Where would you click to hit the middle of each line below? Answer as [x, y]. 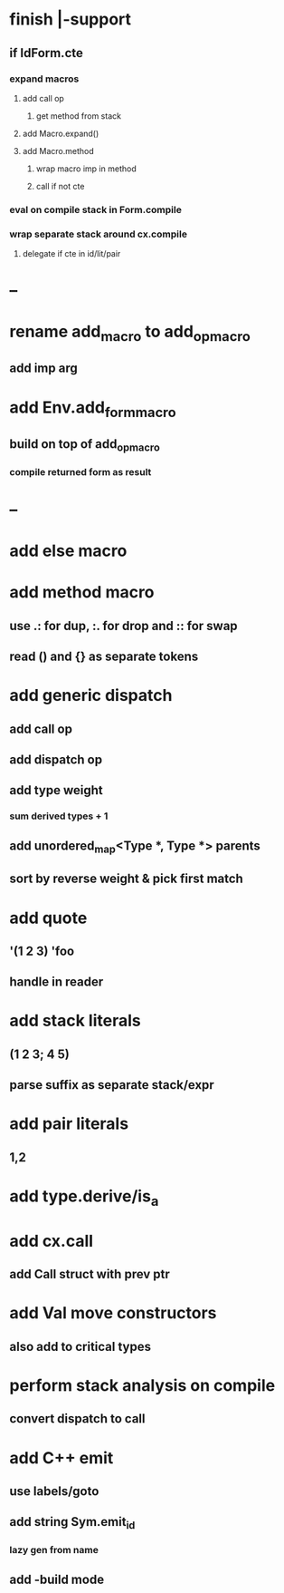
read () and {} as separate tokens [104, 657]
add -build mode [57, 1579]
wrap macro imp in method [86, 169]
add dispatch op [56, 760]
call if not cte [60, 186]
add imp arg [44, 369]
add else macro [68, 551]
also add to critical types [80, 1346]
